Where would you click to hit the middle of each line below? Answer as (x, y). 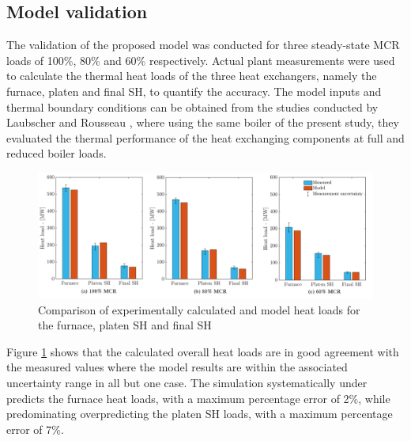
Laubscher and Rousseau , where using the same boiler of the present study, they (203, 122)
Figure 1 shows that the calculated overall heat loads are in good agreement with (203, 351)
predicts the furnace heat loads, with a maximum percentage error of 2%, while (198, 398)
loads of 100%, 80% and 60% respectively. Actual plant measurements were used (201, 60)
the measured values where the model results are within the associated (177, 367)
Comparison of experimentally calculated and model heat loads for (199, 309)
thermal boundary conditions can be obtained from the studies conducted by (192, 106)
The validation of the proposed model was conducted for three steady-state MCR (203, 45)
